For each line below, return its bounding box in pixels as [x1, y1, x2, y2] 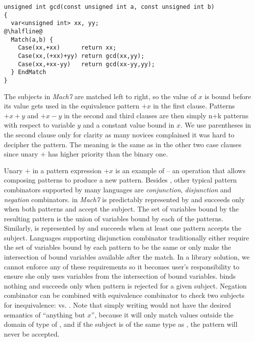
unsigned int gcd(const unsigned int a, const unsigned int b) [4, 3, 215, 10]
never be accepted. [4, 328, 60, 339]
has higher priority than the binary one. [48, 149, 168, 159]
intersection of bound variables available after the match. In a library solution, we [4, 252, 250, 262]
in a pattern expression [32, 165, 102, 175]
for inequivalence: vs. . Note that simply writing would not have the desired [4, 300, 231, 310]
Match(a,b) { [11, 36, 53, 43]
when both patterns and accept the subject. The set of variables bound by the [4, 204, 239, 214]
